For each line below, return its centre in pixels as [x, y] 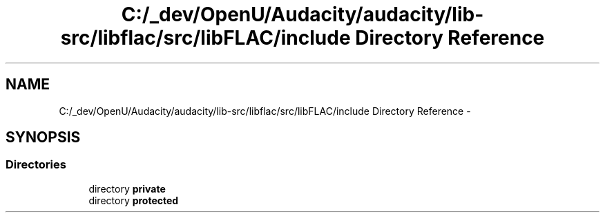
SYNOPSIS [43, 138]
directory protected [134, 200]
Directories [36, 165]
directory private [127, 188]
